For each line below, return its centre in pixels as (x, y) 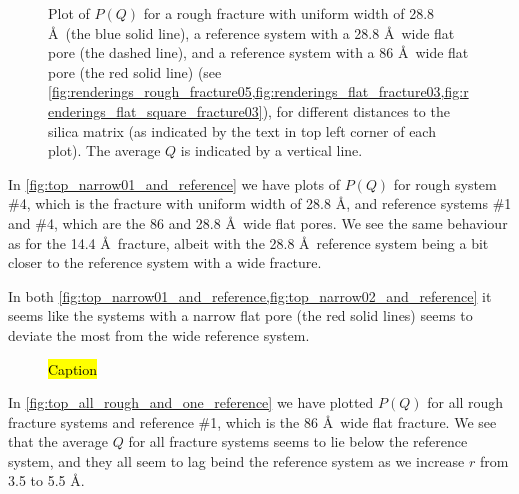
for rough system (445, 183)
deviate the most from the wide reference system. (159, 334)
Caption (73, 368)
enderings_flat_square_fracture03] (155, 110)
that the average (58, 441)
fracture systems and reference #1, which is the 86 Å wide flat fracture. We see (252, 421)
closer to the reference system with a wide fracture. (165, 262)
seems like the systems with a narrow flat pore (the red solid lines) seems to (240, 315)
